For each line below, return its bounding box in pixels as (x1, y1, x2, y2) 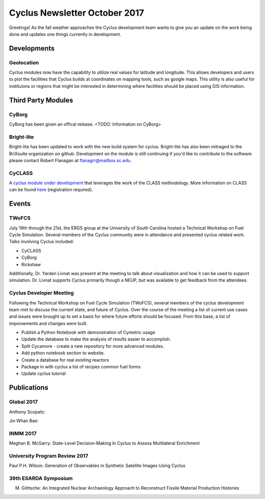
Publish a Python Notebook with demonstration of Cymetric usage (21, 330, 156, 335)
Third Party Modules (9, 96, 74, 104)
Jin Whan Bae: (9, 417, 39, 423)
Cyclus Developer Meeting (9, 290, 74, 297)
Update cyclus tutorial (21, 371, 66, 377)
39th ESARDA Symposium (9, 475, 73, 482)
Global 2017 (9, 398, 38, 405)
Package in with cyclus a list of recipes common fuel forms (21, 364, 141, 370)
